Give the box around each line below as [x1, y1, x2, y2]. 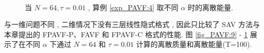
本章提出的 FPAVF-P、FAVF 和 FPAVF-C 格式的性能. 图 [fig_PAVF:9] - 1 [4, 29, 248, 39]
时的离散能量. [187, 2, 233, 12]
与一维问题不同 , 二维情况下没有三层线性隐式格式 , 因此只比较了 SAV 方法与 [4, 19, 260, 30]
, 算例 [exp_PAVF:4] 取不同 [88, 2, 179, 12]
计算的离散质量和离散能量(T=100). [136, 39, 252, 49]
